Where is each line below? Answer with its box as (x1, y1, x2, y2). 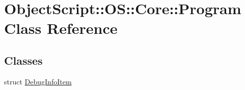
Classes (4, 52, 43, 68)
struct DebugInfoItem (4, 76, 72, 86)
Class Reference (4, 18, 118, 38)
